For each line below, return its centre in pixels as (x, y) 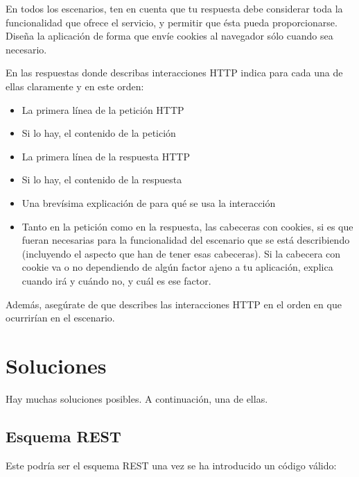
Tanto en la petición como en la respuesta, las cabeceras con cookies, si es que (187, 226)
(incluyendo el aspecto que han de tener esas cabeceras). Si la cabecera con (181, 253)
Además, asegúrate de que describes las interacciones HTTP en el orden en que (174, 304)
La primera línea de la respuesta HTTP (106, 156)
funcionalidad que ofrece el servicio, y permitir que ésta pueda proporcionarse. (172, 22)
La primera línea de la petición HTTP (103, 109)
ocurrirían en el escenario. (60, 318)
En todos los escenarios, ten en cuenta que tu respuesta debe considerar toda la (174, 8)
